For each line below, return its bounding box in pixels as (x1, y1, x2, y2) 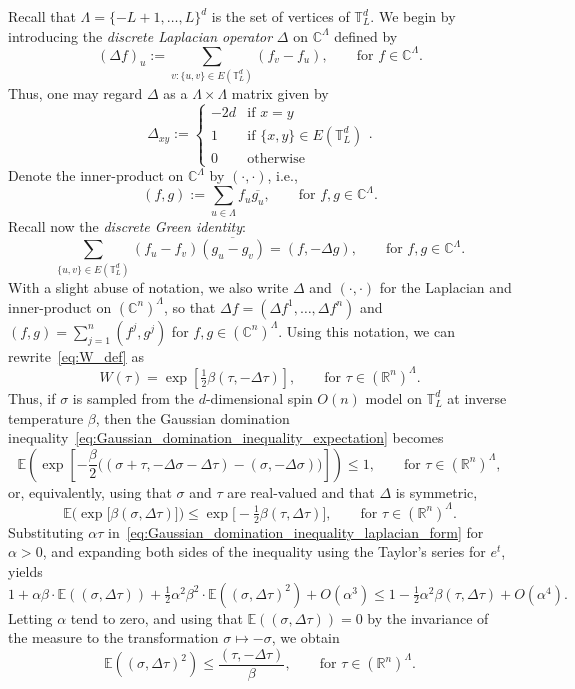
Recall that (8, 6, 76, 26)
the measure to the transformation (8, 627, 219, 648)
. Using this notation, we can (278, 320, 455, 341)
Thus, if (8, 387, 56, 408)
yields (8, 561, 43, 582)
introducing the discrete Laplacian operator (8, 25, 273, 46)
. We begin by (370, 6, 456, 26)
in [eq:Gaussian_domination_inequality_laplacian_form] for (107, 521, 484, 542)
